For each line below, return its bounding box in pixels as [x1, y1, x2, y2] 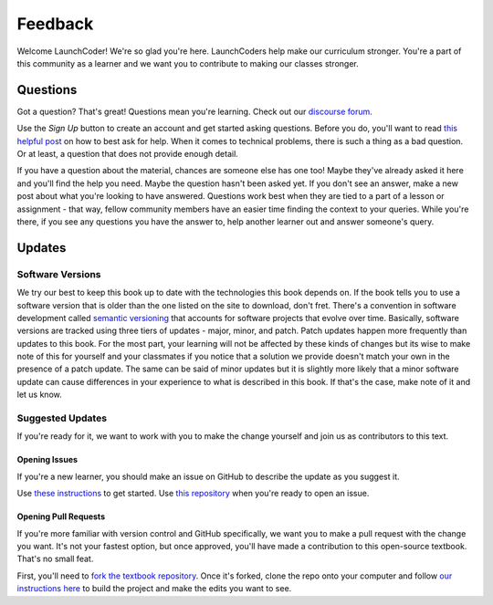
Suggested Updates [16, 412, 108, 424]
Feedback [16, 14, 94, 34]
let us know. [16, 389, 63, 401]
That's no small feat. [16, 553, 94, 565]
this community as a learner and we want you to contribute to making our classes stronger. [16, 57, 360, 68]
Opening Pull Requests [16, 511, 105, 522]
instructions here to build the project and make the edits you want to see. [16, 583, 292, 594]
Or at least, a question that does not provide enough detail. [16, 149, 239, 160]
